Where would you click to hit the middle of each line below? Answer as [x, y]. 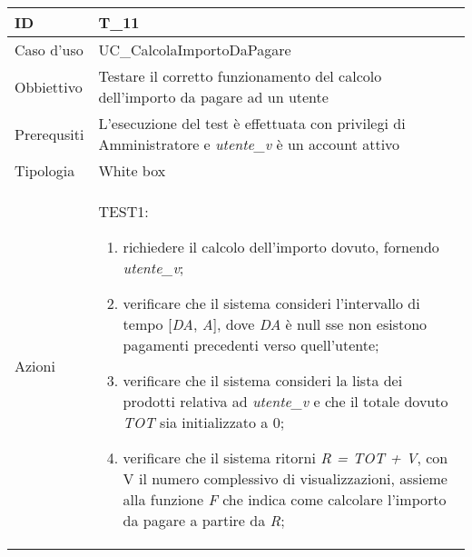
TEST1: [123, 211]
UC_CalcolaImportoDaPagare [195, 50]
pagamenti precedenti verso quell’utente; [251, 345]
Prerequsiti [49, 134]
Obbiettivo [49, 86]
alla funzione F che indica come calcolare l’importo [285, 499]
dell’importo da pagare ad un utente [213, 97]
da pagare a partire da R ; [204, 520]
